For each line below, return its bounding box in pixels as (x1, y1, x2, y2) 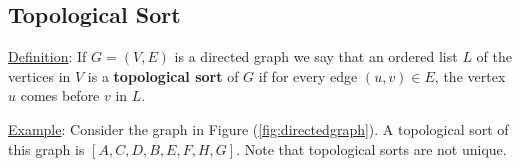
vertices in (8, 65, 71, 86)
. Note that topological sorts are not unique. (236, 138, 507, 159)
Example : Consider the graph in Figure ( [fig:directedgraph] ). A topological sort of (8, 118, 509, 139)
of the (476, 46, 512, 67)
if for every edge (258, 65, 358, 86)
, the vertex (434, 65, 506, 86)
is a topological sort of (87, 65, 239, 86)
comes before (20, 85, 100, 106)
